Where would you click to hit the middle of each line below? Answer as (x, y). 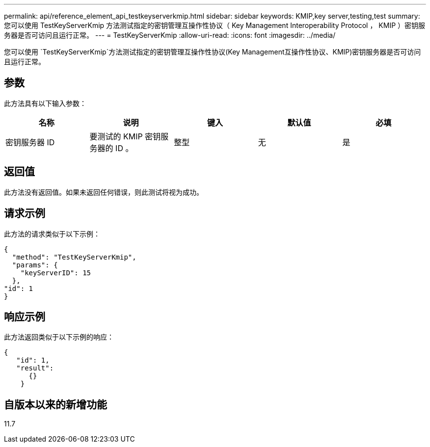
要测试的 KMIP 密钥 (125, 136)
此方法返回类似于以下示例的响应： (59, 337)
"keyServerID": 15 (56, 273)
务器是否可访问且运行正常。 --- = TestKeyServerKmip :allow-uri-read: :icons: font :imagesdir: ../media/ (170, 35)
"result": (35, 368)
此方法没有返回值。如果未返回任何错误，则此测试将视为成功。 (104, 192)
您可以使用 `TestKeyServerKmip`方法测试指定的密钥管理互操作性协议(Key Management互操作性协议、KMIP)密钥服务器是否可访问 (213, 52)
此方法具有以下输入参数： (45, 103)
